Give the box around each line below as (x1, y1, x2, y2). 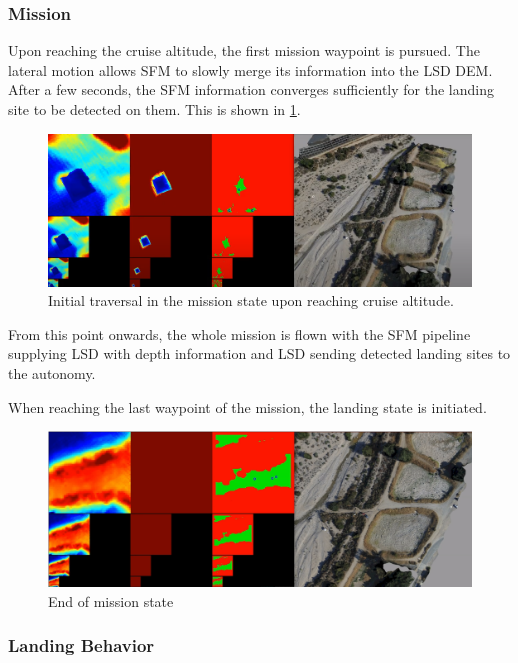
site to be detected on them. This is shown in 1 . (8, 99, 301, 119)
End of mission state (48, 590, 174, 611)
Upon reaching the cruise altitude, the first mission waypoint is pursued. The (8, 40, 480, 61)
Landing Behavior (8, 633, 155, 658)
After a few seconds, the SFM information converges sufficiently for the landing (8, 79, 494, 100)
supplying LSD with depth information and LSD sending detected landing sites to (8, 343, 511, 364)
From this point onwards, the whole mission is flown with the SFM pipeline (8, 323, 471, 344)
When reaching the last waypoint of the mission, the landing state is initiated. (8, 396, 487, 417)
